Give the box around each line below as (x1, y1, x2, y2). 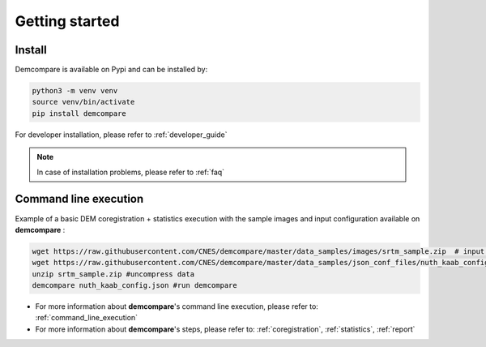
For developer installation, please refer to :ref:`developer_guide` (15, 130, 228, 139)
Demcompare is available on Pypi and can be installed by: (15, 65, 208, 75)
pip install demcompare (32, 109, 127, 118)
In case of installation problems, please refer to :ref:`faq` (36, 167, 225, 177)
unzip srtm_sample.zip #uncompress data (32, 269, 194, 279)
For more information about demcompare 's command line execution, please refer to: (35, 302, 319, 311)
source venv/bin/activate (32, 97, 135, 107)
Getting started (15, 12, 120, 30)
